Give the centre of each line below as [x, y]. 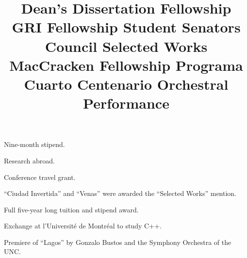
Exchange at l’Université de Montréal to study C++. [83, 226]
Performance [126, 103]
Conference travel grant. [40, 177]
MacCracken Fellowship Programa [126, 65]
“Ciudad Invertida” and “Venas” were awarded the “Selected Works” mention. [120, 193]
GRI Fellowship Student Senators [126, 27]
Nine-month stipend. [34, 144]
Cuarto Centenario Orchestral [126, 84]
